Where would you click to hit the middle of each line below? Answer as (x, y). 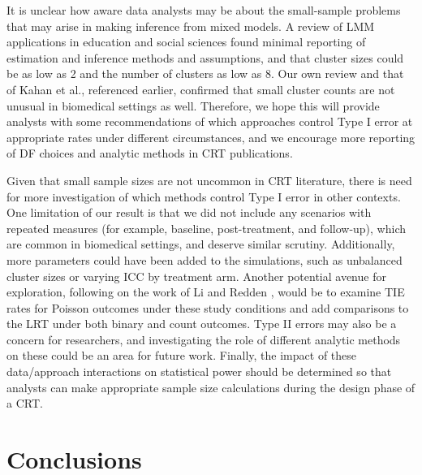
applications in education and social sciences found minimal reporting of (186, 42)
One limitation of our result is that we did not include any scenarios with (189, 212)
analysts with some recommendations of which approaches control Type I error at (210, 121)
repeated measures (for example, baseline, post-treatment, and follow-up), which (207, 228)
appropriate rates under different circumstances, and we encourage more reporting (211, 137)
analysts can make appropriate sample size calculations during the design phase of (211, 387)
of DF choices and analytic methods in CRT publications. (150, 153)
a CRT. (25, 403)
